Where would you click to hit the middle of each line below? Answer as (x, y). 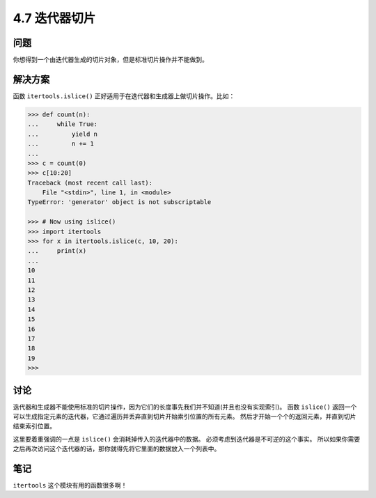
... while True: (62, 124)
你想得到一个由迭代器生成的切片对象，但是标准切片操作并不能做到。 (110, 60)
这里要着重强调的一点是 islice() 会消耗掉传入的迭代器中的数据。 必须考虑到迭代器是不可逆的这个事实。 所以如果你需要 (187, 439)
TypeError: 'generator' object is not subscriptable (119, 202)
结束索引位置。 (34, 426)
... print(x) (57, 251)
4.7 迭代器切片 (54, 18)
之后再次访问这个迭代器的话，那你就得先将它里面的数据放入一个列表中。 (117, 449)
